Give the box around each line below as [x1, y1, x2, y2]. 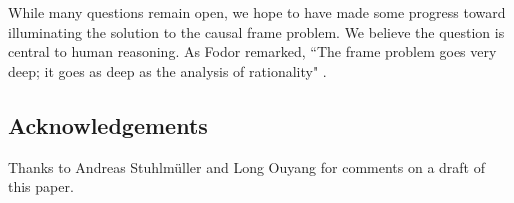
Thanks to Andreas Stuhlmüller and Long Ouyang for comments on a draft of [8, 156, 486, 177]
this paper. [8, 176, 74, 197]
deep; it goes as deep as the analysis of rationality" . [8, 60, 327, 81]
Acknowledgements [8, 109, 208, 140]
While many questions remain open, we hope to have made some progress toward [8, 2, 506, 22]
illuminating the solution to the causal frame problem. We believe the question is [8, 21, 505, 42]
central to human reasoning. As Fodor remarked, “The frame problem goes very [8, 41, 497, 62]
